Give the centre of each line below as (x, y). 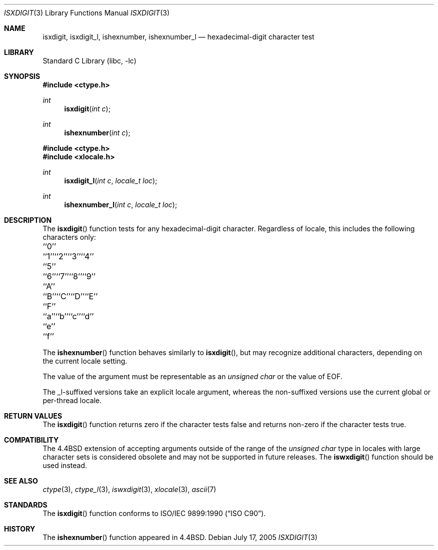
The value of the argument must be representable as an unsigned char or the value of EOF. (192, 376)
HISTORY (20, 529)
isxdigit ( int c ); (87, 109)
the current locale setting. (85, 361)
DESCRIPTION (28, 220)
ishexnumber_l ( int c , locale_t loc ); (121, 205)
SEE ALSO (21, 481)
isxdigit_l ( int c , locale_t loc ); (111, 181)
